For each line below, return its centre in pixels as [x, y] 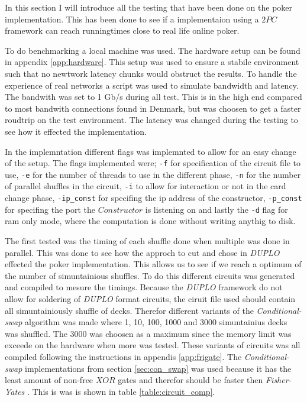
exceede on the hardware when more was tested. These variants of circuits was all [153, 345]
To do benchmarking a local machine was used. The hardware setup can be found [153, 50]
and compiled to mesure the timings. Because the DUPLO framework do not [144, 287]
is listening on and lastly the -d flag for [216, 209]
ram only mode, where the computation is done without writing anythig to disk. [150, 221]
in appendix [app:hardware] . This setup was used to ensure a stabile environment [152, 62]
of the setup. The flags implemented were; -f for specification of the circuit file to [153, 163]
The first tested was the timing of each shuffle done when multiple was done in [147, 241]
